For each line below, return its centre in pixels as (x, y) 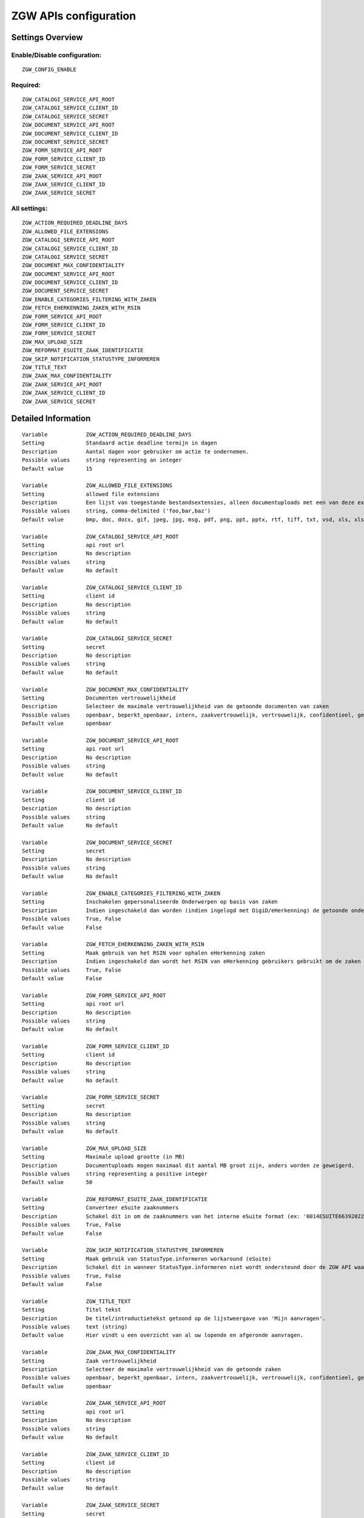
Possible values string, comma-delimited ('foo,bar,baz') (116, 511)
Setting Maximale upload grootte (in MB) (103, 1157)
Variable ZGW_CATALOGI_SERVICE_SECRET (97, 638)
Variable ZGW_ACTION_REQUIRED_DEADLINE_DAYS (107, 434)
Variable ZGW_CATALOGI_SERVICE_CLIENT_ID (102, 587)
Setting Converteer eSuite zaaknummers (100, 1208)
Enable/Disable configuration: (56, 55)
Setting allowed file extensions (91, 494)
